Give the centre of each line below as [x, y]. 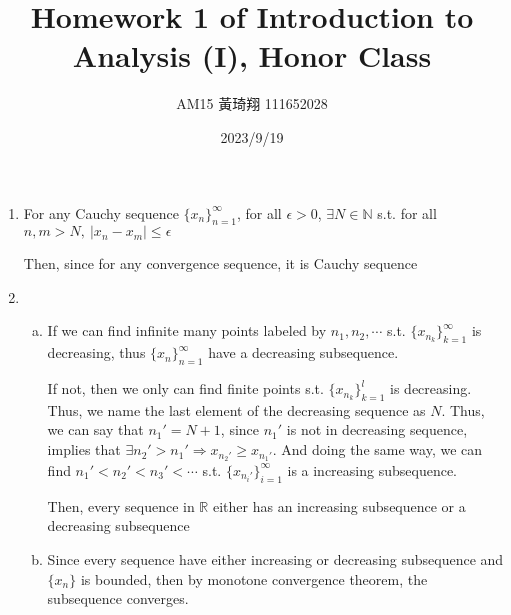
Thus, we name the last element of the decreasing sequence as [236, 409]
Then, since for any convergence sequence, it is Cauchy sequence [220, 263]
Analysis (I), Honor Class [252, 55]
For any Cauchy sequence [101, 212]
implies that [84, 449]
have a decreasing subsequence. [303, 352]
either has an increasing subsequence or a [339, 505]
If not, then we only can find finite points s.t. [185, 388]
